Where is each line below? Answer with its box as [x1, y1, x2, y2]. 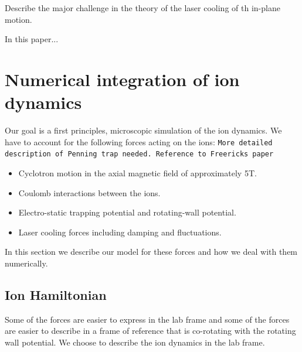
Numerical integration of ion [5, 67, 240, 91]
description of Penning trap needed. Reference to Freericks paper [5, 150, 274, 159]
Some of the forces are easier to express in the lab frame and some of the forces [5, 313, 290, 325]
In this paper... [5, 33, 59, 45]
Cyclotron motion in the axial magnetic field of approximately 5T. [18, 167, 257, 179]
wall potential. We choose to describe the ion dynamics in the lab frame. [5, 336, 265, 348]
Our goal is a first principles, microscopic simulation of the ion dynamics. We [5, 124, 282, 136]
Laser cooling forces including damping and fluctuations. [18, 225, 222, 238]
